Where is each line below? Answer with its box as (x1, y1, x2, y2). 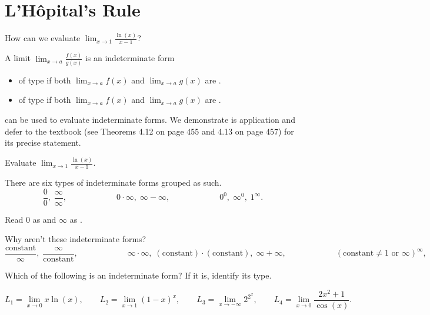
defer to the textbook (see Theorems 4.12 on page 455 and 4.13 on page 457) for (5, 125, 294, 137)
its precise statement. (5, 136, 81, 149)
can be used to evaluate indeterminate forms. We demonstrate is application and (5, 113, 295, 126)
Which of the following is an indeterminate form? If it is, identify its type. (5, 269, 272, 281)
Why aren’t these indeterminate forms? (5, 233, 146, 245)
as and (32, 213, 56, 225)
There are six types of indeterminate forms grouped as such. (5, 176, 222, 188)
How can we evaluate (5, 32, 81, 44)
